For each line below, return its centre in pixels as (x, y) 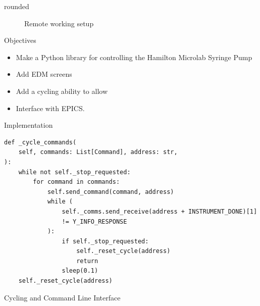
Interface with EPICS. (50, 108)
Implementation (29, 125)
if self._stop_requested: (105, 241)
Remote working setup (59, 23)
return (87, 261)
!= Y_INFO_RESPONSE (94, 221)
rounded (17, 6)
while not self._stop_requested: (74, 172)
